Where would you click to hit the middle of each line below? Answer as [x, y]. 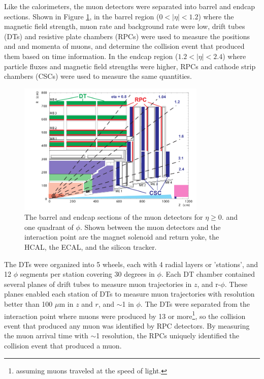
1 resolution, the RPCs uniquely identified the [168, 336]
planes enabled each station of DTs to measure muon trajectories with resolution [129, 294]
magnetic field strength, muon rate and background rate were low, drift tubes [125, 26]
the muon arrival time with [46, 336]
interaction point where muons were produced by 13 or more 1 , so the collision [125, 315]
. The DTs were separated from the [195, 303]
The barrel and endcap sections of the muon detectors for [114, 217]
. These [236, 284]
